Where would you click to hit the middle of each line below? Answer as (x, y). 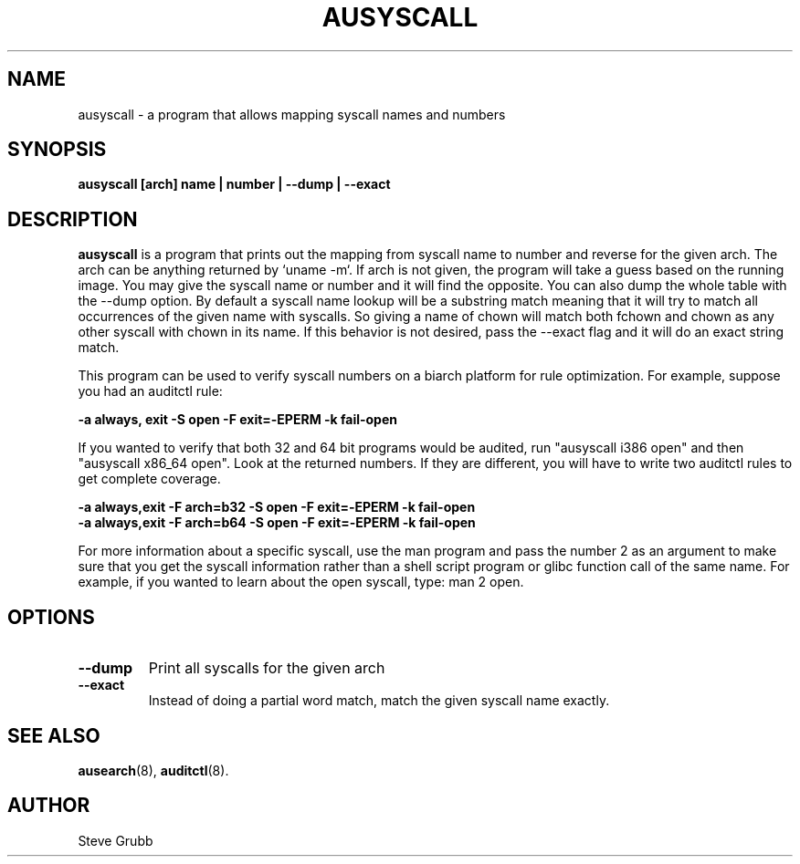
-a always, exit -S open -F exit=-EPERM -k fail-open (238, 420)
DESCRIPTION (73, 219)
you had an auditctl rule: (150, 391)
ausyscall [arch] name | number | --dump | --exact (234, 184)
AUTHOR (49, 806)
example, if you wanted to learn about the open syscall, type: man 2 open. (301, 582)
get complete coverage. (149, 479)
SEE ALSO (54, 735)
